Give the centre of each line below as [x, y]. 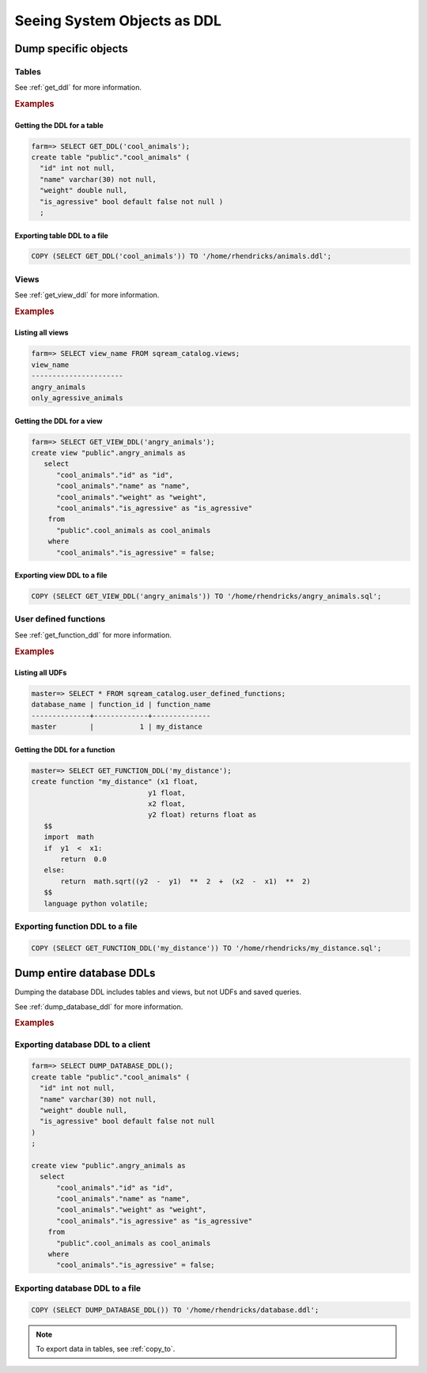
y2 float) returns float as [202, 815]
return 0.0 [83, 859]
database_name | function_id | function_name [121, 705]
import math [69, 837]
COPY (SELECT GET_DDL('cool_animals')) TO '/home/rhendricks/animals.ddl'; [181, 256]
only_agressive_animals [77, 398]
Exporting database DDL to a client [82, 1044]
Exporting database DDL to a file [78, 1288]
